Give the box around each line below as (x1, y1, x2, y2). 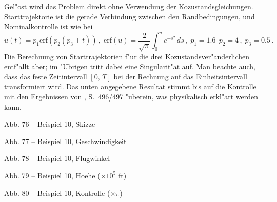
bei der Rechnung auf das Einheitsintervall (113, 71, 247, 82)
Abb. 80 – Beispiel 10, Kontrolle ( (4, 187, 110, 198)
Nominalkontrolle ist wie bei (4, 21, 93, 32)
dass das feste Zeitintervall (4, 71, 87, 82)
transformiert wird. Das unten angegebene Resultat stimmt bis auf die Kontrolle (4, 81, 256, 92)
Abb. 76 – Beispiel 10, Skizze (4, 118, 95, 129)
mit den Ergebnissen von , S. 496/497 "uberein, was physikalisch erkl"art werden (4, 91, 259, 102)
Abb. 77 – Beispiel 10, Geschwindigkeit (4, 135, 127, 146)
